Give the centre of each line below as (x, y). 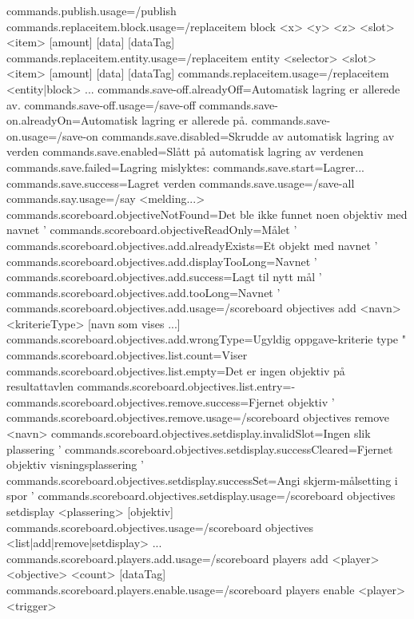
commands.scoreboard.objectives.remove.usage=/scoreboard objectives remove (198, 417)
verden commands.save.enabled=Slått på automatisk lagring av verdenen (185, 151)
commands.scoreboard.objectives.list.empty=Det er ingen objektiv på (176, 370)
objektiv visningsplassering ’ (75, 464)
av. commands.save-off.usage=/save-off (101, 104)
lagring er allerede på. (195, 120)
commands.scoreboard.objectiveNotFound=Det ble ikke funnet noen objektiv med (207, 214)
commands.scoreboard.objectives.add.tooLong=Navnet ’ (143, 292)
